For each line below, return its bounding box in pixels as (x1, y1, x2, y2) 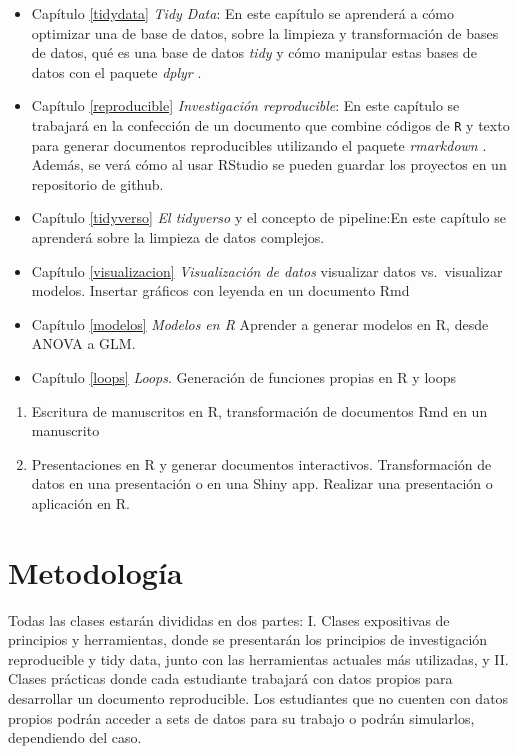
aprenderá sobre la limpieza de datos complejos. (31, 227, 325, 247)
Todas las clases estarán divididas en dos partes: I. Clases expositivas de (8, 609, 450, 630)
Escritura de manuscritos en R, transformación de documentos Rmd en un (31, 400, 488, 421)
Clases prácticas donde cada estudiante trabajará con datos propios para (8, 668, 453, 689)
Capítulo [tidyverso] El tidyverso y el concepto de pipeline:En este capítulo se (31, 207, 506, 228)
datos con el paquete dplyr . (31, 61, 202, 82)
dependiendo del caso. (8, 727, 142, 748)
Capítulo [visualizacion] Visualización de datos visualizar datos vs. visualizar (31, 260, 503, 281)
